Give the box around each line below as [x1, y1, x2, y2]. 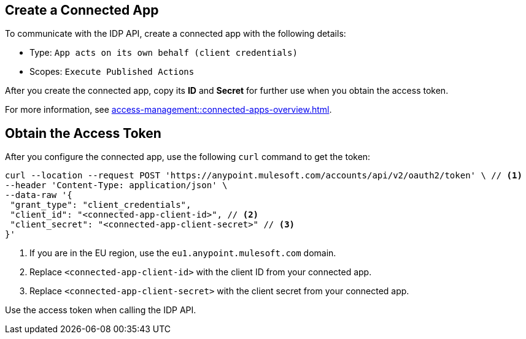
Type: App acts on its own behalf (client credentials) [29, 47, 298, 58]
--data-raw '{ [5, 190, 72, 200]
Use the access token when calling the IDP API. [5, 305, 196, 316]
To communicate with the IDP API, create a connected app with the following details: [5, 28, 346, 39]
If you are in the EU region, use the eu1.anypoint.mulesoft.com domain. [29, 248, 336, 259]
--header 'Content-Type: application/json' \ [5, 180, 228, 191]
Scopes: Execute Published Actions [29, 66, 195, 77]
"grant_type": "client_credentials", [10, 200, 191, 210]
